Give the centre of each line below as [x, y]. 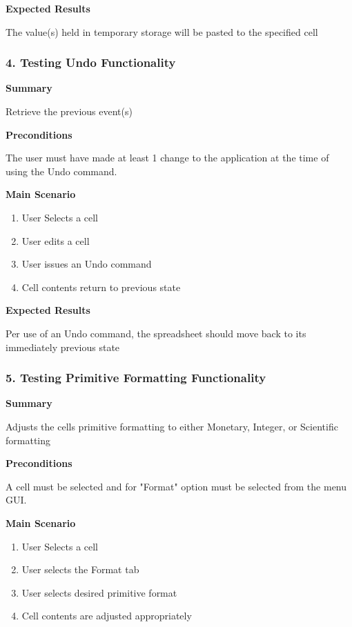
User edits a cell [56, 240]
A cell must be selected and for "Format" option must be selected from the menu [176, 486]
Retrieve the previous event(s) [69, 111]
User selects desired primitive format [99, 592]
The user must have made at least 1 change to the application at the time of [167, 158]
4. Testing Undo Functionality [91, 62]
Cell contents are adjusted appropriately [107, 616]
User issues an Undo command [87, 264]
